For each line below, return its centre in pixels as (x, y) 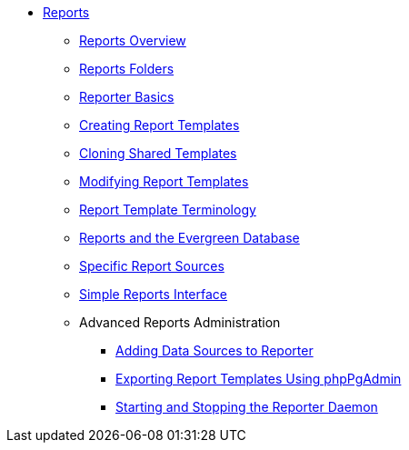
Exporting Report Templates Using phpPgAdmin (259, 379)
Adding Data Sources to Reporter (214, 350)
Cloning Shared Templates (158, 153)
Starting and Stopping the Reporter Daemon (247, 407)
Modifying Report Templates (164, 181)
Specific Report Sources (152, 266)
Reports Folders (127, 69)
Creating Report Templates (160, 125)
